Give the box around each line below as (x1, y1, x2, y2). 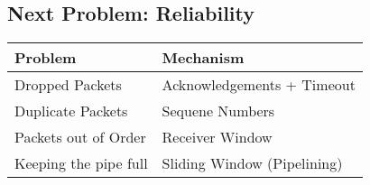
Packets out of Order (14, 126, 146, 148)
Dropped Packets (14, 74, 122, 96)
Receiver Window (162, 126, 273, 148)
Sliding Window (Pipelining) (162, 153, 343, 174)
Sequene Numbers (162, 100, 275, 122)
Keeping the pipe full (14, 153, 148, 174)
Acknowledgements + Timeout (162, 74, 356, 96)
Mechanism (162, 47, 245, 69)
